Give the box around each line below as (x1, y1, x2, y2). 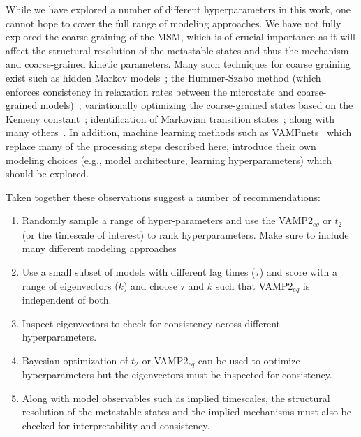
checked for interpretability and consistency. (22, 418, 210, 433)
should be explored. (6, 166, 89, 181)
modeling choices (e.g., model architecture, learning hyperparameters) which (6, 152, 332, 167)
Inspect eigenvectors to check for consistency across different (22, 316, 281, 330)
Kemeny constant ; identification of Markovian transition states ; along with (6, 111, 334, 126)
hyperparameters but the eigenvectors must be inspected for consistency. (22, 367, 332, 382)
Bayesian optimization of (22, 353, 128, 367)
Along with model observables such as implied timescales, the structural (22, 390, 330, 405)
